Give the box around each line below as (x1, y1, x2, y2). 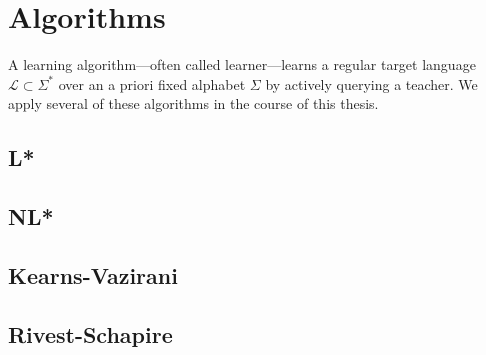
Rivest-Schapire (8, 318, 173, 349)
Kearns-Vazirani (8, 259, 178, 290)
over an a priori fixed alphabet (58, 73, 246, 94)
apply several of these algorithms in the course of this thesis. (8, 93, 379, 114)
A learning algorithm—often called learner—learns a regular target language (8, 54, 476, 75)
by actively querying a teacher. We (265, 73, 478, 94)
